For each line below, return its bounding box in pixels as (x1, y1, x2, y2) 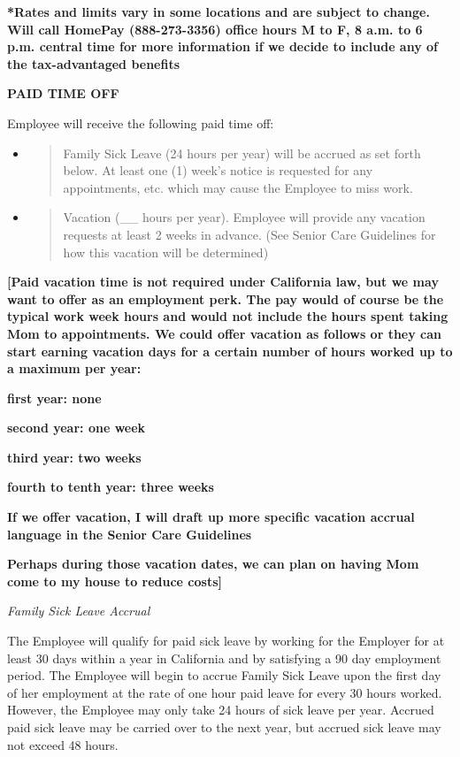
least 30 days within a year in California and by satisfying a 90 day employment (7, 648, 441, 667)
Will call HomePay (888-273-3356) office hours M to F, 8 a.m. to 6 (7, 19, 423, 38)
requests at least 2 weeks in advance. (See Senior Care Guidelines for (63, 225, 436, 243)
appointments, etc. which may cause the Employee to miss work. (63, 178, 413, 196)
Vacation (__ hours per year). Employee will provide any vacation (63, 208, 425, 226)
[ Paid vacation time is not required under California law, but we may (7, 272, 439, 291)
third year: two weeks (7, 447, 142, 466)
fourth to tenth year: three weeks (7, 478, 214, 496)
